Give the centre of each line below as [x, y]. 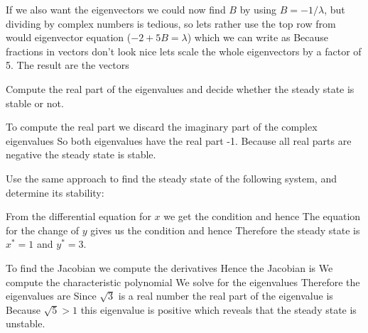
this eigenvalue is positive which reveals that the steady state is [218, 309]
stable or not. [35, 103]
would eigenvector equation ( [69, 37]
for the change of [43, 230]
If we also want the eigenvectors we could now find [116, 9]
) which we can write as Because [258, 37]
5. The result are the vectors [67, 65]
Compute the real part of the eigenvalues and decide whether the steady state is [180, 88]
